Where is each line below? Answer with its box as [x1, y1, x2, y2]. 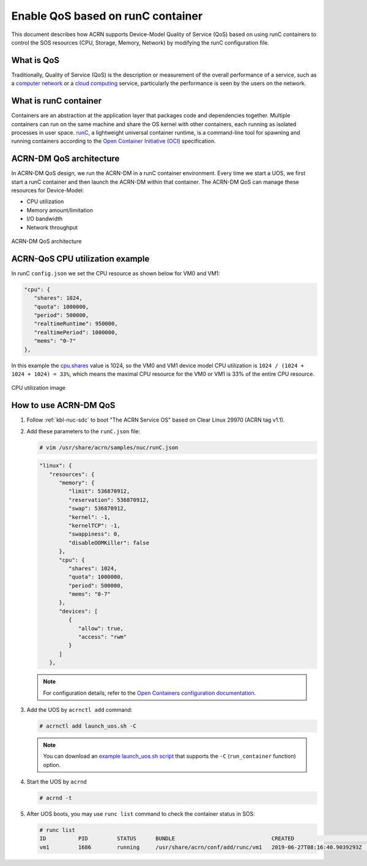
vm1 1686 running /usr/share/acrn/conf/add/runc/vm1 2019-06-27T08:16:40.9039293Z [39, 843, 362, 851]
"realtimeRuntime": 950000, [34, 320, 119, 327]
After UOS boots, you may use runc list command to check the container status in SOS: [26, 810, 255, 818]
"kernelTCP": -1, [68, 522, 120, 529]
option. [43, 761, 61, 768]
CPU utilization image [11, 384, 65, 392]
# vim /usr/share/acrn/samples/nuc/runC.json [39, 444, 179, 451]
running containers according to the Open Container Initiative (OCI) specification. [11, 138, 217, 145]
